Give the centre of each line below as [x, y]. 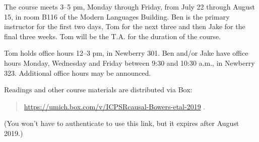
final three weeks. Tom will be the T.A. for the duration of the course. [113, 36]
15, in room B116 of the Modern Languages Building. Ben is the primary [117, 16]
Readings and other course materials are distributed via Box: [98, 90]
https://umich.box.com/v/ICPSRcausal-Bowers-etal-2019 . [115, 106]
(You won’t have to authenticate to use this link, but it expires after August [122, 123]
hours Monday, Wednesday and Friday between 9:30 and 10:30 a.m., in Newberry [129, 62]
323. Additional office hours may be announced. [78, 73]
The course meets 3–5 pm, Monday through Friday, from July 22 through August [129, 7]
